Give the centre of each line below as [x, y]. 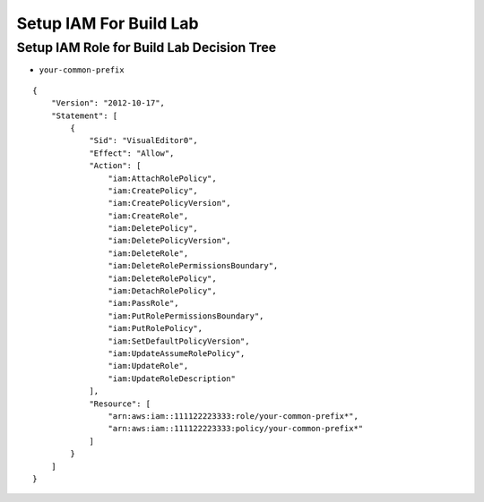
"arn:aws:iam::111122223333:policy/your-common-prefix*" [236, 429]
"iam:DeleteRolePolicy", [162, 278]
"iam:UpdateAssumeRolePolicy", [177, 353]
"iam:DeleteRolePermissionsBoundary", [193, 266]
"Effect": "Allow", [132, 153]
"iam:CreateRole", [148, 216]
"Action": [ [115, 166]
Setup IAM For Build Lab [108, 23]
